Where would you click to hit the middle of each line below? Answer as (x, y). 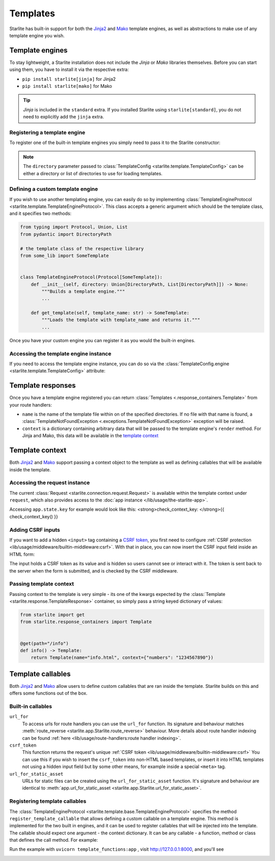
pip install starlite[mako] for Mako (67, 86)
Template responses (43, 386)
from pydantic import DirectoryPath (66, 234)
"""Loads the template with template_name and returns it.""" (121, 320)
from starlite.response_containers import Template (86, 622)
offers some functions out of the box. (48, 693)
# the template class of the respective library (82, 248)
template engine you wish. (37, 35)
